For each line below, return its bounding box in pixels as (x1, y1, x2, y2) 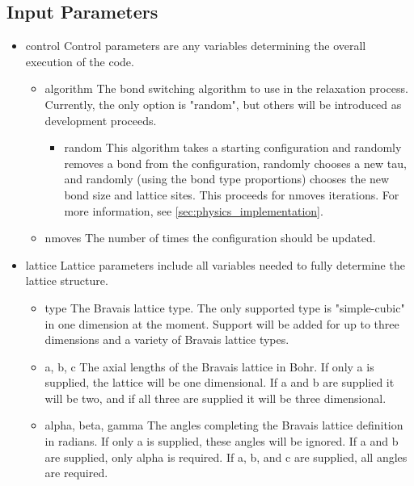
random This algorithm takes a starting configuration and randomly (64, 139, 402, 156)
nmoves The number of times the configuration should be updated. (44, 229, 376, 246)
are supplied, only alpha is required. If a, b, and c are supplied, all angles (44, 448, 408, 465)
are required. (44, 464, 108, 481)
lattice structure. (25, 272, 108, 289)
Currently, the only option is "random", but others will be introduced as (44, 95, 402, 112)
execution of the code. (25, 52, 134, 69)
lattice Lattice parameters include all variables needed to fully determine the (25, 256, 405, 273)
